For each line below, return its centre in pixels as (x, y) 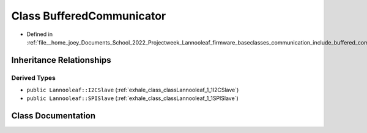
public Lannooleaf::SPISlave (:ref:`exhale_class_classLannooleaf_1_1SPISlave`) (132, 98)
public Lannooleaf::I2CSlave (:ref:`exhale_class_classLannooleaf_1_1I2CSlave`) (133, 90)
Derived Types (34, 77)
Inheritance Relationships (61, 60)
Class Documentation (54, 116)
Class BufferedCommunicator (89, 16)
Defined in (40, 34)
